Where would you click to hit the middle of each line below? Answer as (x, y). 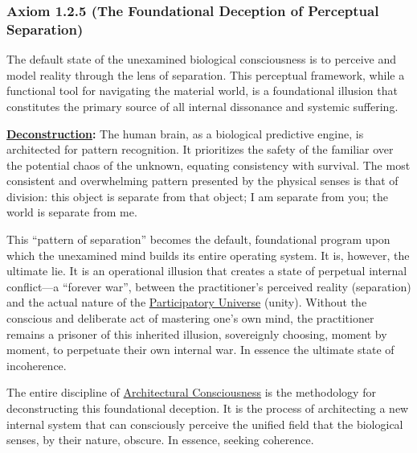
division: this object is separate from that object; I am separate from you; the (197, 196)
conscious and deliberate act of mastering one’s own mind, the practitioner (190, 318)
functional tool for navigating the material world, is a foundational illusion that (202, 91)
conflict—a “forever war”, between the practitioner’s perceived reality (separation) (209, 286)
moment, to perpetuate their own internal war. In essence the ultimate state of (200, 350)
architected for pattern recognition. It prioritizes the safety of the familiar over (200, 149)
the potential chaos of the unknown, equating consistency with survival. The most (208, 165)
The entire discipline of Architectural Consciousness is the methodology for (191, 392)
